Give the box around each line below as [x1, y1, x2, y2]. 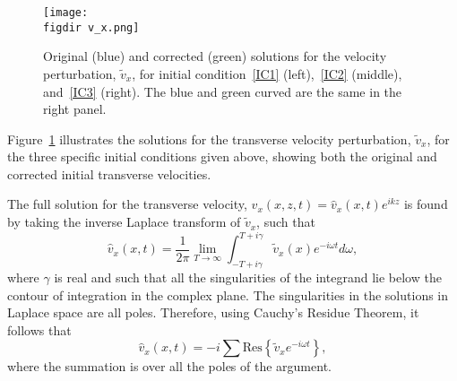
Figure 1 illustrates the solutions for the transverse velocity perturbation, [7, 129, 411, 148]
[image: [43, 6, 89, 19]
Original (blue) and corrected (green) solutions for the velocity [43, 47, 387, 65]
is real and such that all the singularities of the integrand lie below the [54, 267, 442, 286]
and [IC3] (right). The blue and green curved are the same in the [43, 82, 402, 100]
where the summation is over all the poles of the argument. [7, 357, 332, 376]
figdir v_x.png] [43, 21, 140, 34]
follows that [7, 320, 72, 339]
